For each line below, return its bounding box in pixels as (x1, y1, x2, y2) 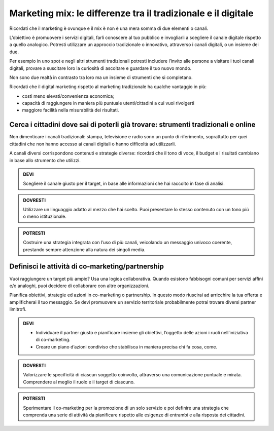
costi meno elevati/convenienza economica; (22, 93, 114, 99)
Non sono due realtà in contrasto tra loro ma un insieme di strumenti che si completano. (9, 74, 193, 81)
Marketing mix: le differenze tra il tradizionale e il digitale (9, 8, 254, 19)
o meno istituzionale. (23, 213, 67, 220)
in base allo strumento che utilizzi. (9, 157, 81, 163)
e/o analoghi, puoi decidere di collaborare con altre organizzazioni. (9, 283, 150, 289)
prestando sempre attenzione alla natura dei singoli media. (23, 246, 146, 253)
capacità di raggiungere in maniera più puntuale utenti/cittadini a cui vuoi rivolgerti (22, 100, 195, 106)
